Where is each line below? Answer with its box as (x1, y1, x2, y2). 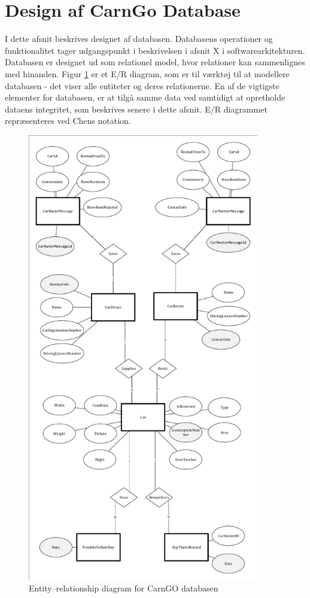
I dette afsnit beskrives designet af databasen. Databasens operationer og (5, 32, 273, 45)
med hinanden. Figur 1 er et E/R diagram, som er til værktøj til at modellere (5, 67, 290, 80)
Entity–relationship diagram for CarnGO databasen (29, 582, 218, 594)
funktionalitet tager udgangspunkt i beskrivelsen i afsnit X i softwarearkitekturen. (5, 44, 305, 56)
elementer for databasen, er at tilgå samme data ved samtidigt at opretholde (5, 91, 285, 104)
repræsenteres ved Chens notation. (5, 114, 131, 127)
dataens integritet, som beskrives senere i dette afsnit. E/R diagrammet (5, 102, 268, 115)
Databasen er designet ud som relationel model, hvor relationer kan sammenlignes (5, 56, 305, 68)
